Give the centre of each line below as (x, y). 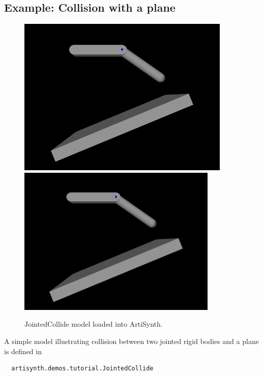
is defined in (23, 351)
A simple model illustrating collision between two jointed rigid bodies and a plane (131, 341)
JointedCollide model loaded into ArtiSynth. (94, 324)
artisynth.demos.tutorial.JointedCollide (82, 369)
